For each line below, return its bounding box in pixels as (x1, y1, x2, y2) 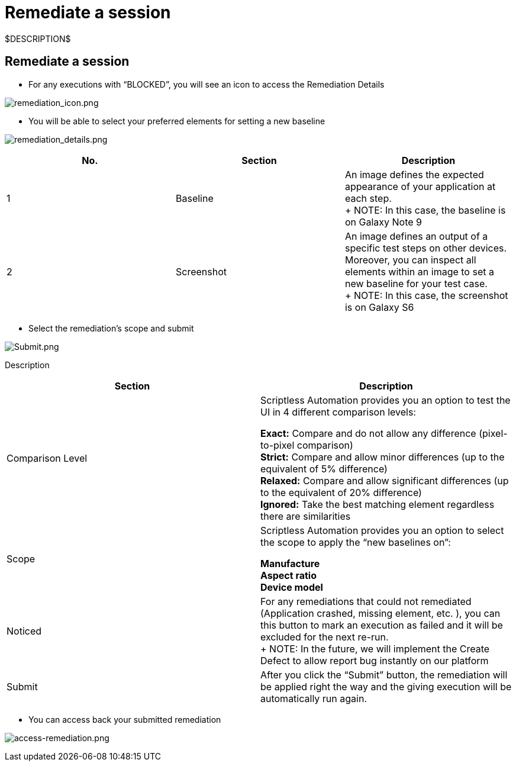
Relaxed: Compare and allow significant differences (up (260, 474, 509, 487)
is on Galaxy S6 (344, 301, 414, 313)
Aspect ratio (260, 569, 317, 581)
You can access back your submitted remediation (28, 714, 221, 725)
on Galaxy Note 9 (344, 215, 422, 228)
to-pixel (260, 439, 295, 451)
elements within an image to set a (344, 265, 494, 278)
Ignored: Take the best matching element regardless (260, 498, 495, 510)
